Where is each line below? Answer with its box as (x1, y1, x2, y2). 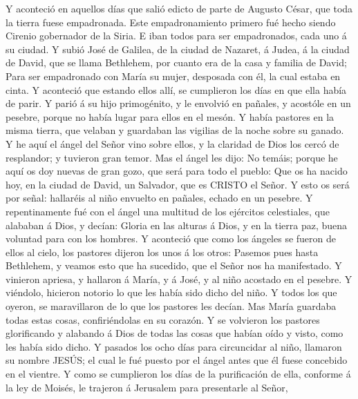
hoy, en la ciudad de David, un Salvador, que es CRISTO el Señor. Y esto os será (6, 177, 350, 191)
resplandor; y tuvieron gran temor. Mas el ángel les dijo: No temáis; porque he (6, 150, 338, 164)
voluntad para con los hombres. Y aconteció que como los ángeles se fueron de (6, 231, 337, 246)
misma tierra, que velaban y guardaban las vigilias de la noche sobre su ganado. (6, 123, 344, 137)
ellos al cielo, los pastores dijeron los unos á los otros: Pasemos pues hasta (6, 244, 319, 259)
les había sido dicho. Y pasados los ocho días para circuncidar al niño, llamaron (6, 339, 342, 353)
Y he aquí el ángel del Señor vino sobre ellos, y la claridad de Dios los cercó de (6, 136, 339, 150)
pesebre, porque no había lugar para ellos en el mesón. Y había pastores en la (6, 109, 335, 124)
